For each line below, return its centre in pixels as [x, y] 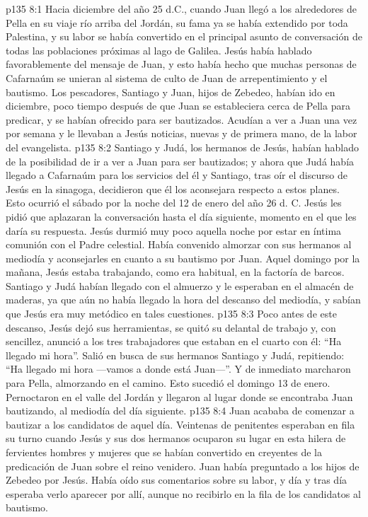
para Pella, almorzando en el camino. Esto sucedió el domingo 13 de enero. [168, 383]
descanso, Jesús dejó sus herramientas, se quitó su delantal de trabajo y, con [171, 327]
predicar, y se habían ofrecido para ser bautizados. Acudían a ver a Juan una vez [182, 119]
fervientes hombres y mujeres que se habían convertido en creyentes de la [164, 452]
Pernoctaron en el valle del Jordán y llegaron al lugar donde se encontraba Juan [179, 396]
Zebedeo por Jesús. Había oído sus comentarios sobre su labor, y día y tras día [177, 480]
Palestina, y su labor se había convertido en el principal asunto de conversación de [184, 36]
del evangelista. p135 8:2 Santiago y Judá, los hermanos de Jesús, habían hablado [182, 147]
